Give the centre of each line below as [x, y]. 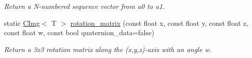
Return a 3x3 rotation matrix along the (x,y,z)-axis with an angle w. [108, 49]
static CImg [22, 23]
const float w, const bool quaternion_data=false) [79, 32]
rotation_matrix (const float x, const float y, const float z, [159, 23]
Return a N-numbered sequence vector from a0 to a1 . [84, 6]
